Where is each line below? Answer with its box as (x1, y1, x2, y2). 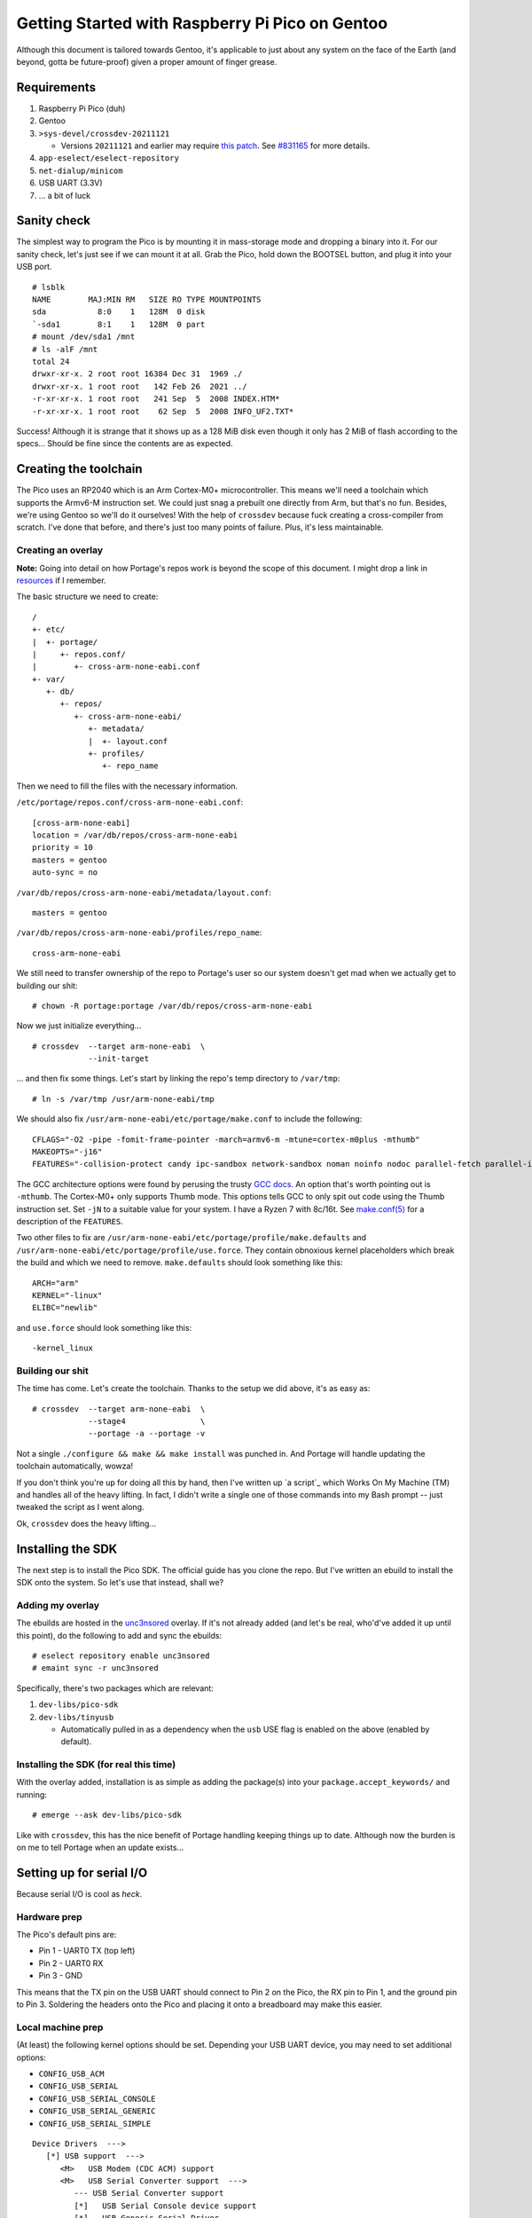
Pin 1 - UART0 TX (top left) (38, 1946, 136, 1956)
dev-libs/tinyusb (38, 1712, 114, 1722)
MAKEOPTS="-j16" (32, 1147, 103, 1157)
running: (16, 1789, 48, 1800)
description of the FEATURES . (16, 1215, 124, 1226)
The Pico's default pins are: (16, 1930, 117, 1940)
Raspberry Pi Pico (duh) (38, 103, 126, 114)
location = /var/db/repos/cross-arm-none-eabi (32, 830, 239, 840)
